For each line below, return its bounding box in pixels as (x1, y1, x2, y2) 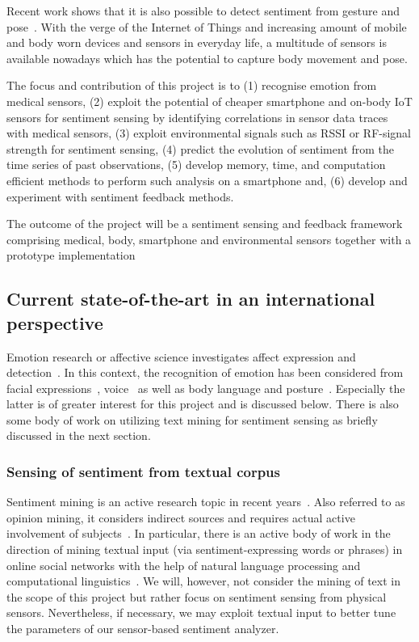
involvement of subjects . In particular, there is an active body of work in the (6, 525, 391, 542)
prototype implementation (6, 247, 136, 264)
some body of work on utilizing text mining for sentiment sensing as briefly (6, 411, 378, 428)
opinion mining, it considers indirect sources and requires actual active (6, 509, 355, 526)
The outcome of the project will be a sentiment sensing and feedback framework (6, 215, 403, 232)
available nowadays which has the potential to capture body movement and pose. (6, 49, 408, 66)
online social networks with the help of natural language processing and (6, 556, 361, 573)
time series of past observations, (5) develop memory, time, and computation (6, 156, 386, 173)
